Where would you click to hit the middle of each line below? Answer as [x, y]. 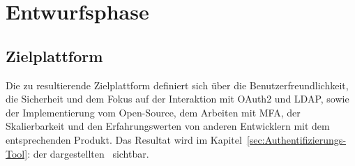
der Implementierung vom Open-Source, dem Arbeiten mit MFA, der [153, 112]
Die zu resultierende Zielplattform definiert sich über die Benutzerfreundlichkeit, [177, 85]
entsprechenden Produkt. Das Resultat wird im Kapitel [124, 139]
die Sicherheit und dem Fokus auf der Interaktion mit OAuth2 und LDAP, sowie [177, 99]
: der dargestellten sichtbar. [88, 153]
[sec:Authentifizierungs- [296, 139]
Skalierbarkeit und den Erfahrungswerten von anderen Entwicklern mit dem [168, 126]
